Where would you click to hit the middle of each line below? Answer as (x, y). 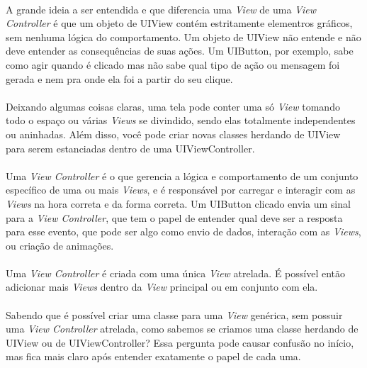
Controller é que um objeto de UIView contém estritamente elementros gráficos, (179, 23)
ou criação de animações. (60, 245)
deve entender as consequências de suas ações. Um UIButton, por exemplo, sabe (180, 51)
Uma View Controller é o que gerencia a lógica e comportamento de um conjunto (182, 175)
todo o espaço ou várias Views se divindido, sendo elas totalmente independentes (181, 120)
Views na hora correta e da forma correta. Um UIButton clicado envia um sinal (178, 203)
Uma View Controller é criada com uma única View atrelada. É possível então (176, 273)
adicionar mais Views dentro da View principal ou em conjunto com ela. (162, 287)
